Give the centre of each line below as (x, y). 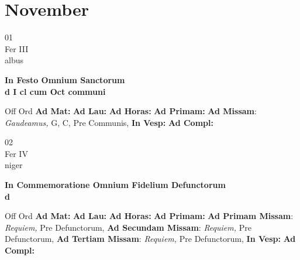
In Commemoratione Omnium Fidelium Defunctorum (115, 185)
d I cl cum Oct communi (55, 91)
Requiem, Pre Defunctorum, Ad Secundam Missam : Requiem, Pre (128, 227)
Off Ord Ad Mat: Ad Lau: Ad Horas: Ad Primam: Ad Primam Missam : (149, 216)
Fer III (17, 48)
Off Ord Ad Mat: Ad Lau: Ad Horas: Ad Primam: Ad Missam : (131, 111)
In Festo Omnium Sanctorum (65, 79)
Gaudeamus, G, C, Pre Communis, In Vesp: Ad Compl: (109, 122)
